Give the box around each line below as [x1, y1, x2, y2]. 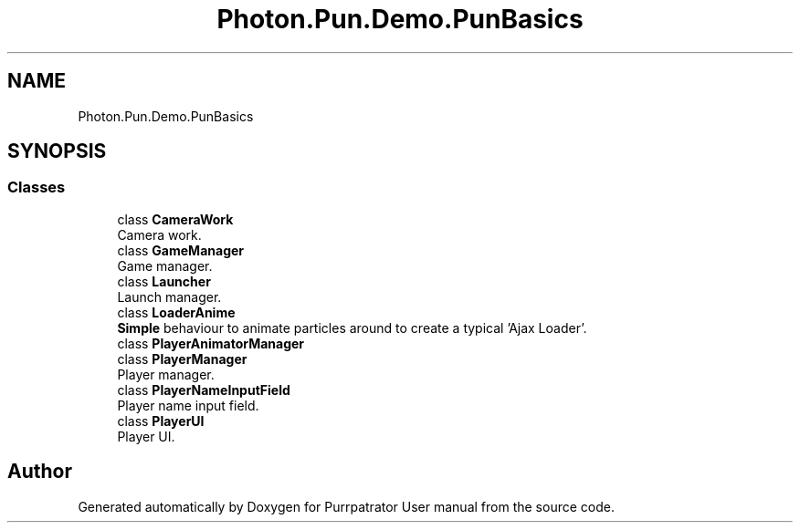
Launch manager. [117, 288, 222, 305]
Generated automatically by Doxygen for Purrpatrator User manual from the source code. [78, 498, 615, 514]
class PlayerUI [117, 412, 205, 429]
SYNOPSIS [7, 140, 107, 163]
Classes [7, 178, 66, 197]
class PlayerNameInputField [117, 381, 290, 398]
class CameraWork [117, 211, 234, 227]
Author [7, 460, 72, 483]
